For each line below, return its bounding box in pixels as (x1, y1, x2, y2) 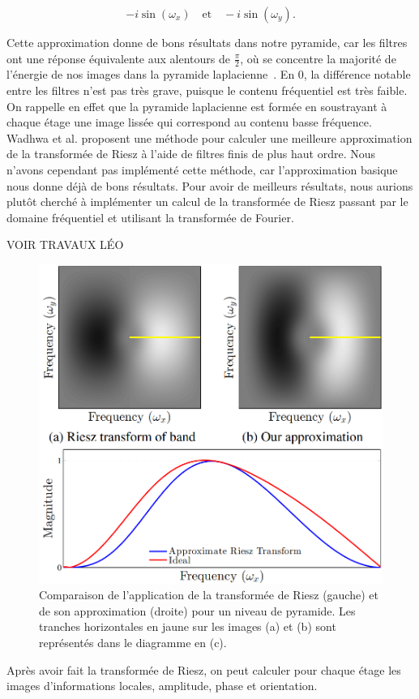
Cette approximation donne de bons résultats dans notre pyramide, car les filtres (6, 34, 408, 50)
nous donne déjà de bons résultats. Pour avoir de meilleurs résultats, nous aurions (6, 177, 413, 194)
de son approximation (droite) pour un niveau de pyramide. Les (39, 602, 356, 619)
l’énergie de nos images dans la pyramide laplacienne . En (6, 66, 295, 83)
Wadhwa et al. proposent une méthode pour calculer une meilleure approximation (6, 129, 413, 146)
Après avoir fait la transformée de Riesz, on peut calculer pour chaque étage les (6, 661, 401, 678)
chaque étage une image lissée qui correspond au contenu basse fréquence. (6, 114, 372, 131)
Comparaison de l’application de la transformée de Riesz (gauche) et (39, 586, 378, 603)
